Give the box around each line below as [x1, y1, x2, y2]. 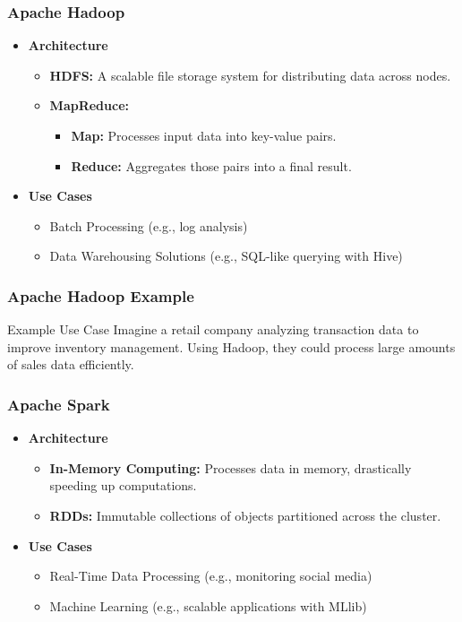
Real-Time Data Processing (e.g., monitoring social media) [49, 566, 372, 585]
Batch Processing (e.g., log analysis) [49, 216, 248, 235]
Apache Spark [7, 393, 110, 415]
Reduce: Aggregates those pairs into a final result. [71, 156, 352, 175]
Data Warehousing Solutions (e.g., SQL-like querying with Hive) [49, 246, 403, 265]
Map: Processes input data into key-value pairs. [71, 126, 337, 144]
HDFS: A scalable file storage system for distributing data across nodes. [49, 65, 451, 84]
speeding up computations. [49, 476, 197, 495]
